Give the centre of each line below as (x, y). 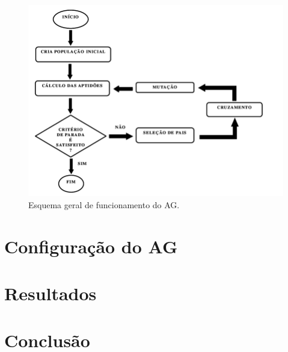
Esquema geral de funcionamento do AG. (104, 204)
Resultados (51, 293)
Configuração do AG (91, 246)
